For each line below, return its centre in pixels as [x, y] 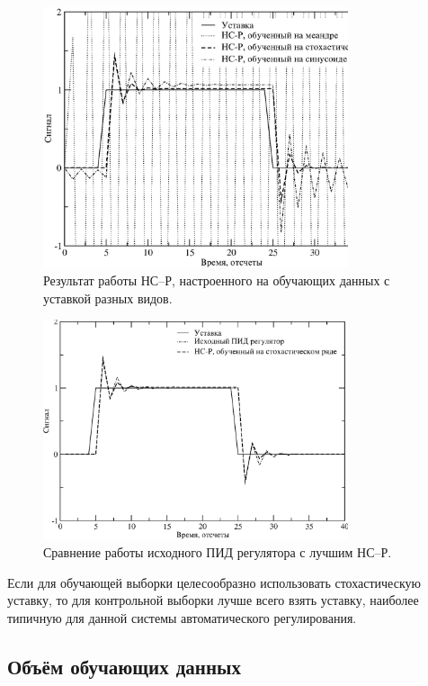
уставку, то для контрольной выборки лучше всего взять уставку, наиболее [213, 600]
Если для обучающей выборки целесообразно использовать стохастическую [214, 582]
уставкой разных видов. [108, 298]
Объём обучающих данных [124, 666]
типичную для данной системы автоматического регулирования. [182, 617]
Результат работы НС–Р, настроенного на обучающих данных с [217, 280]
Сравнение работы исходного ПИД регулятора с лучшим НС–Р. [218, 551]
